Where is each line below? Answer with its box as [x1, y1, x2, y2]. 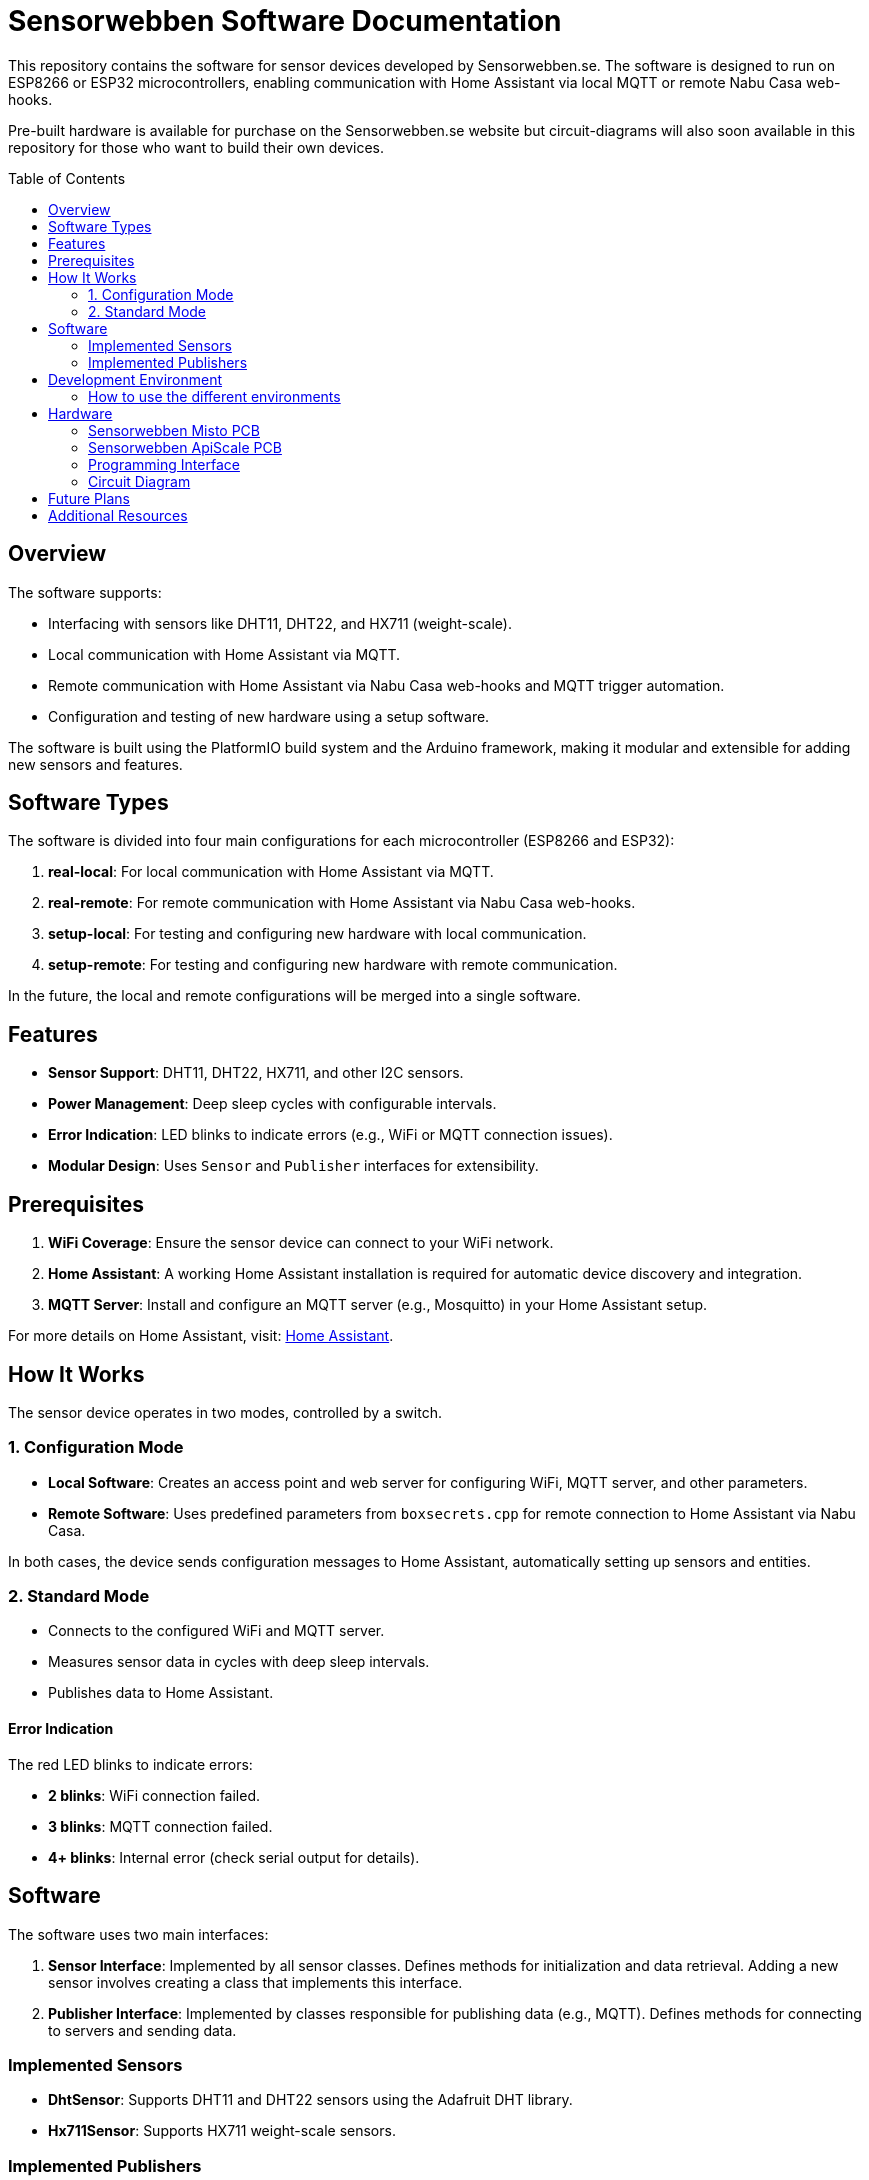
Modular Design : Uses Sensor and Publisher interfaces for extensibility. [48, 1157, 539, 1175]
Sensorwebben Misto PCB [88, 421, 260, 439]
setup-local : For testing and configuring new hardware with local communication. [48, 925, 587, 943]
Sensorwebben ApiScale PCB [88, 438, 282, 456]
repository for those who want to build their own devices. [8, 138, 385, 156]
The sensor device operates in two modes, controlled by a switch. [8, 1403, 442, 1421]
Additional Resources [48, 506, 188, 524]
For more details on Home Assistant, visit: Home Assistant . [8, 1327, 394, 1345]
